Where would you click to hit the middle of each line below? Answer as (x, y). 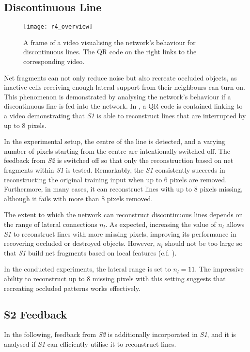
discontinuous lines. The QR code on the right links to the (110, 52)
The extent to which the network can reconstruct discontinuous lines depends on (124, 215)
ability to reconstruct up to (44, 278)
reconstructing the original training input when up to (83, 179)
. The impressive (219, 269)
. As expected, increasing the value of (161, 224)
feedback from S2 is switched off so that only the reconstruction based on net (119, 160)
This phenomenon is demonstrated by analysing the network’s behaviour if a (117, 96)
